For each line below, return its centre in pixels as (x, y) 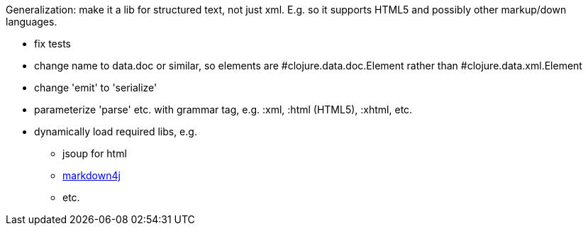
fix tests (52, 44)
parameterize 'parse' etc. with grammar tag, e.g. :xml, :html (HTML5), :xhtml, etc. (223, 109)
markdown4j (91, 175)
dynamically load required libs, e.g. (116, 131)
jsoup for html (95, 153)
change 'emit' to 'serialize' (96, 88)
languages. (32, 22)
